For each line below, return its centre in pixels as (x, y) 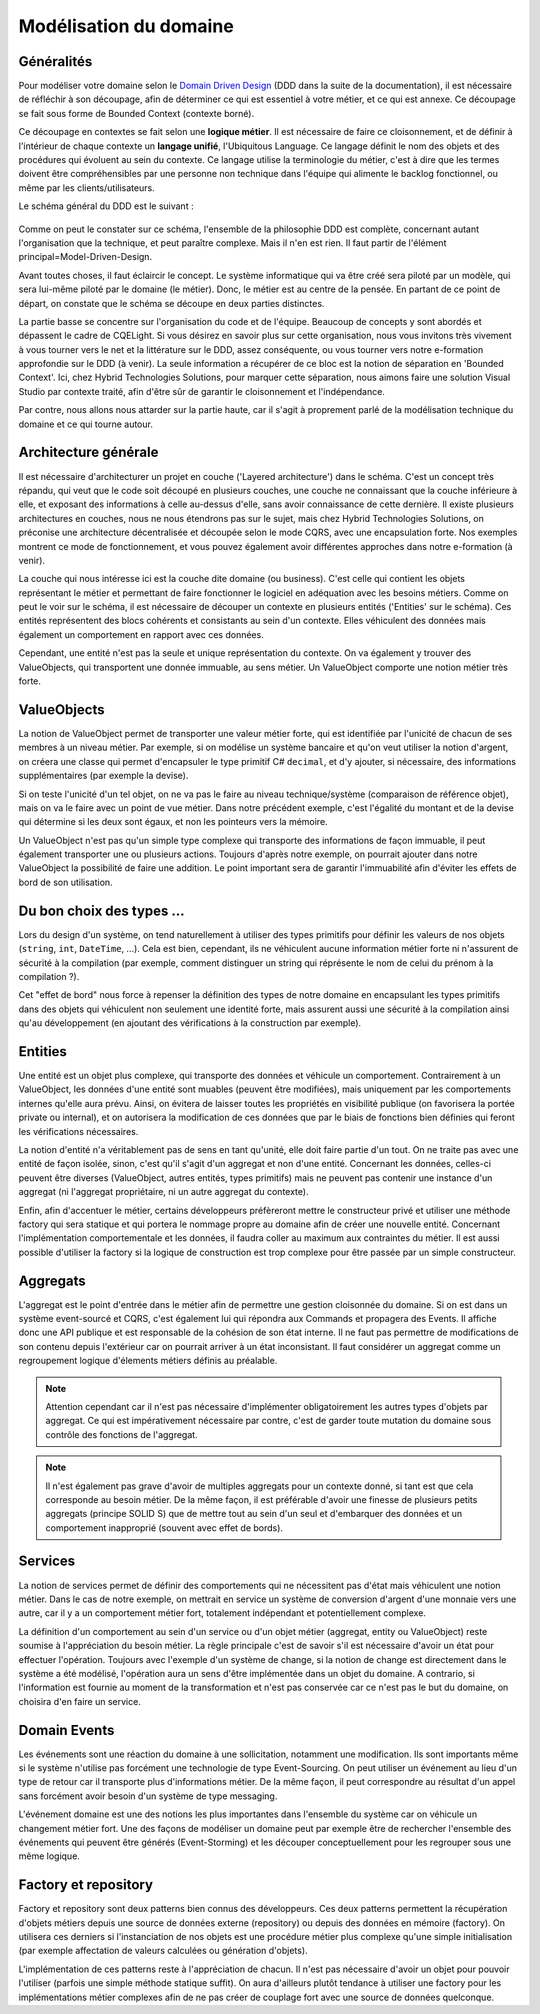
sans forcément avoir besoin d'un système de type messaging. (148, 1796)
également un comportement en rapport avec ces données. (141, 634)
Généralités (55, 61)
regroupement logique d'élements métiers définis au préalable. (148, 1361)
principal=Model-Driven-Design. (85, 257)
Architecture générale (88, 452)
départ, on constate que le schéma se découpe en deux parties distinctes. (171, 303)
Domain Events (66, 1730)
